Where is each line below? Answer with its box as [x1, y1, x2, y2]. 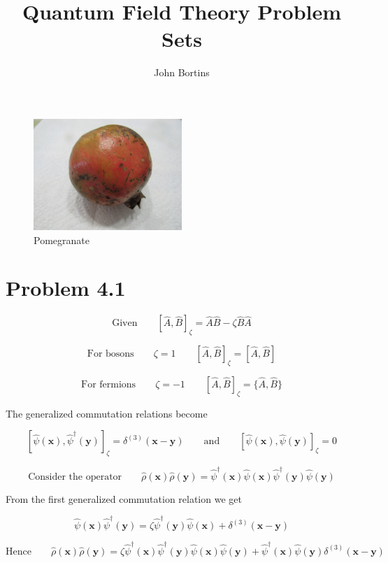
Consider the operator [28, 471, 122, 482]
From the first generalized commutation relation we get [6, 491, 242, 506]
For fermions [81, 379, 136, 390]
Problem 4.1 [6, 273, 126, 302]
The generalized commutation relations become [6, 406, 208, 420]
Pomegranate [34, 232, 89, 247]
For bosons [87, 349, 134, 359]
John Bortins [154, 65, 210, 80]
